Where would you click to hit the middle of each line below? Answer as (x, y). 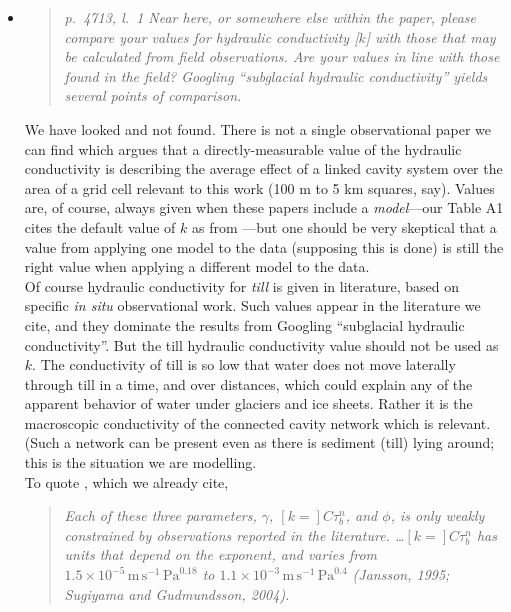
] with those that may (430, 36)
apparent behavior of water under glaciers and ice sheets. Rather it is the (248, 403)
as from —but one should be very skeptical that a (344, 226)
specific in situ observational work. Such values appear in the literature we (252, 305)
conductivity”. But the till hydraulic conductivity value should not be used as (261, 344)
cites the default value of (100, 226)
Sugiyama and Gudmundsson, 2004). (177, 593)
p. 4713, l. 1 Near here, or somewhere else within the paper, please (270, 17)
